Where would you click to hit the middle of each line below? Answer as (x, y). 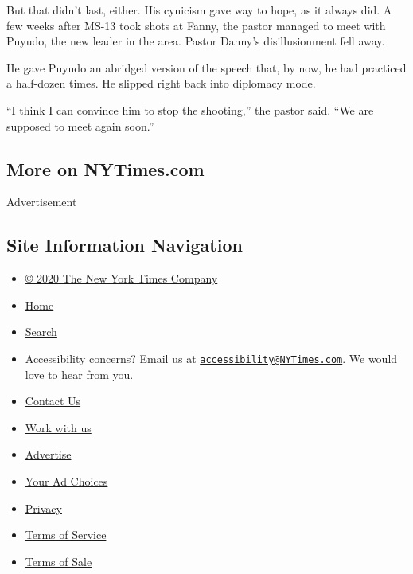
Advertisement (42, 202)
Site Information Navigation (125, 245)
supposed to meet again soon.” (80, 125)
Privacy (43, 508)
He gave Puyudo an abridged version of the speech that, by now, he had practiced (206, 67)
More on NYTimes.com (105, 168)
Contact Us (53, 401)
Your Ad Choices (66, 480)
